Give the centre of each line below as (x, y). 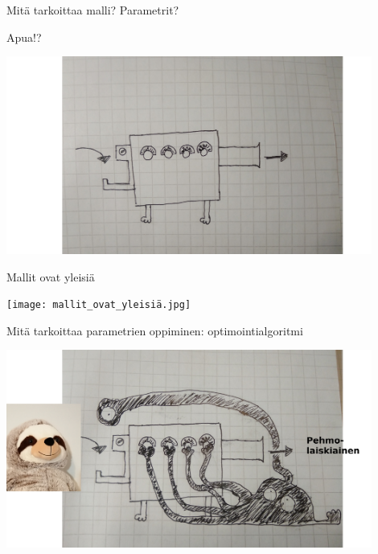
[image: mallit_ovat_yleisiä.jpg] (99, 305)
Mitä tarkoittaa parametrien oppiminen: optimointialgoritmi (155, 330)
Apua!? (24, 37)
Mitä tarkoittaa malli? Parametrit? (93, 10)
